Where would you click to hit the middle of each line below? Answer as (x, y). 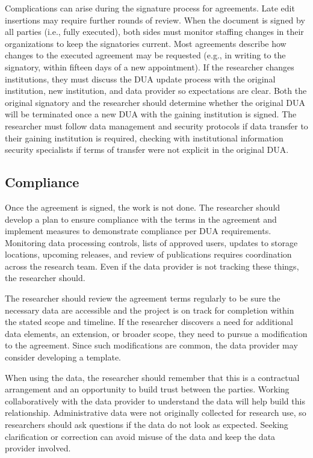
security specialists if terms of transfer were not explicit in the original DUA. (147, 150)
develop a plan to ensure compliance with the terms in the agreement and (141, 219)
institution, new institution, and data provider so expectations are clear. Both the (156, 91)
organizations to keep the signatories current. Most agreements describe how (146, 43)
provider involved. (38, 448)
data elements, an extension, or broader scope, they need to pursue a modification (156, 333)
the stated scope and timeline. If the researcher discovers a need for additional (149, 322)
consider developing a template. (63, 357)
